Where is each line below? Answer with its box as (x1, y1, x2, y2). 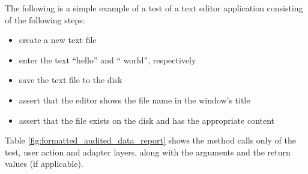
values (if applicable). (5, 157, 83, 170)
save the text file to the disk (19, 74, 122, 86)
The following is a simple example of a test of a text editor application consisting (5, 2, 303, 14)
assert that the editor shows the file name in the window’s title (19, 93, 250, 106)
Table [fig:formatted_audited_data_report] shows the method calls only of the (5, 134, 296, 146)
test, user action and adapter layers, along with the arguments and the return (5, 145, 291, 158)
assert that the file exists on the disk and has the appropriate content (19, 114, 275, 126)
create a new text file (19, 33, 97, 46)
